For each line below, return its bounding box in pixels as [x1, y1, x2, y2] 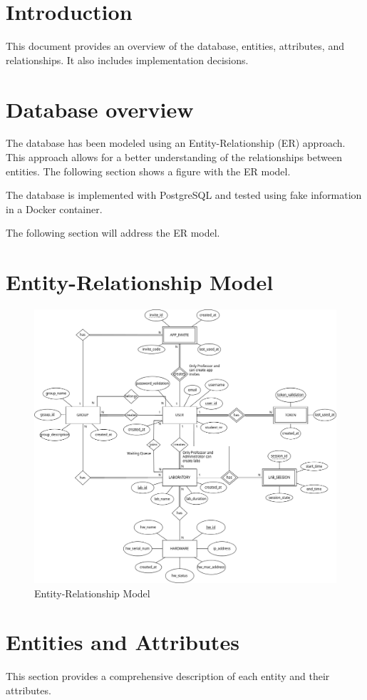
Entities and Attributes [6, 627, 239, 657]
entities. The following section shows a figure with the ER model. [6, 163, 291, 178]
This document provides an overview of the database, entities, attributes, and [6, 38, 344, 53]
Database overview [6, 94, 194, 123]
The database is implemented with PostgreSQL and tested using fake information [6, 187, 362, 202]
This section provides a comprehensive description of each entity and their [6, 669, 330, 684]
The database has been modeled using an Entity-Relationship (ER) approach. [6, 135, 346, 150]
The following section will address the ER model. [6, 225, 220, 240]
